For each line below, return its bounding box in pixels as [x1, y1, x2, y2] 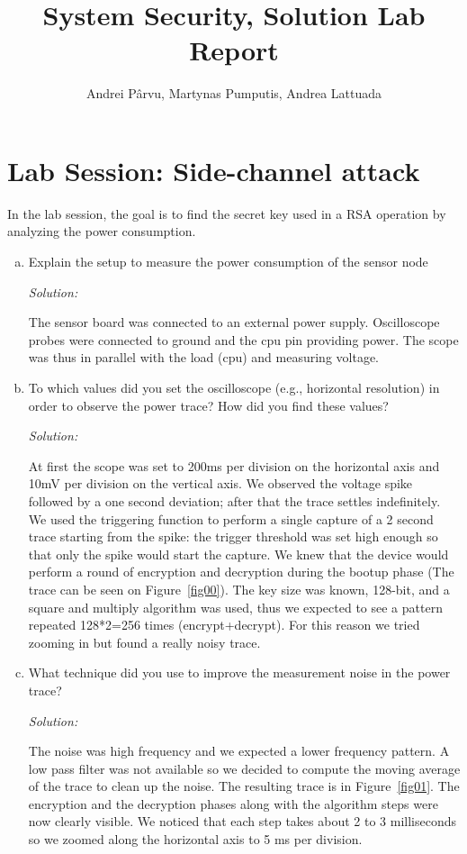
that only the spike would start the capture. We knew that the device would [28, 544, 449, 563]
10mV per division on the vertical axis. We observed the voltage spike [28, 474, 413, 493]
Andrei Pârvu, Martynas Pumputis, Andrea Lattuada [85, 84, 382, 103]
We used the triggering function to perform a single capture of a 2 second [28, 509, 434, 528]
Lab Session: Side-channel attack [7, 151, 420, 188]
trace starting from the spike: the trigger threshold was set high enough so [28, 527, 438, 546]
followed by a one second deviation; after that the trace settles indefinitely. [28, 491, 441, 510]
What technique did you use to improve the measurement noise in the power [28, 663, 451, 682]
